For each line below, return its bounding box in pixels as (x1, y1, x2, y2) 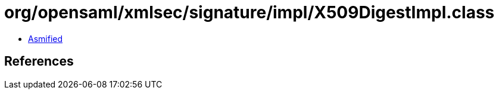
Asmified (28, 33, 63, 44)
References (4, 54, 74, 69)
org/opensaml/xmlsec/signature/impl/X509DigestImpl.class (4, 2, 495, 22)
